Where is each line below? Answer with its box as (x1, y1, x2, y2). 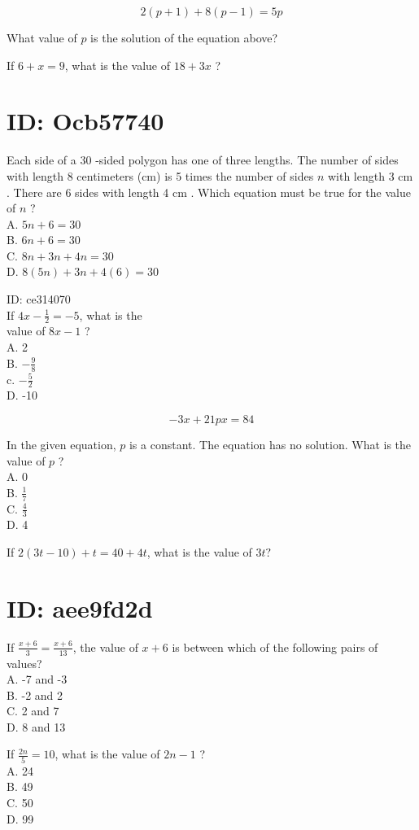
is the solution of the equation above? (90, 29, 278, 46)
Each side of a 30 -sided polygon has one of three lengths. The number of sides (7, 151, 399, 168)
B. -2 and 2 (7, 686, 63, 703)
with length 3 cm (327, 167, 413, 184)
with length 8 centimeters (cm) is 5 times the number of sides (7, 167, 314, 184)
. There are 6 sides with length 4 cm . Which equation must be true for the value (7, 183, 411, 200)
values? (7, 654, 42, 671)
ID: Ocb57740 (7, 104, 164, 138)
